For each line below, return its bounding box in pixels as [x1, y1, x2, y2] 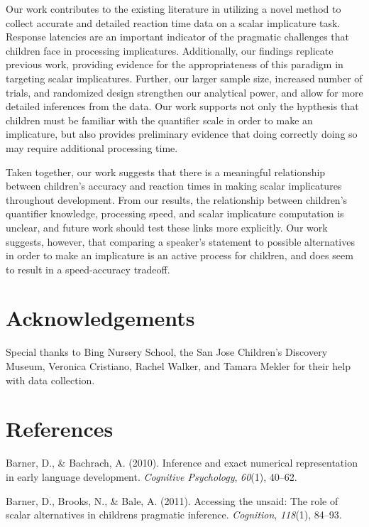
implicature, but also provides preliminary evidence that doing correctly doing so [6, 126, 358, 141]
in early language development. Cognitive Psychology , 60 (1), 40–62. [6, 469, 297, 484]
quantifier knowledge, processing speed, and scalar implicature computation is [6, 206, 344, 221]
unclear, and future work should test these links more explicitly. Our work [6, 219, 328, 234]
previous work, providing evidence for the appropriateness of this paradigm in [6, 57, 343, 72]
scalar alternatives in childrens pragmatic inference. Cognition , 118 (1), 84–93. [6, 507, 342, 522]
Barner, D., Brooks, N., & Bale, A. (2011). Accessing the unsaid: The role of [6, 493, 338, 508]
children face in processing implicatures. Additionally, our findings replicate [6, 43, 334, 58]
